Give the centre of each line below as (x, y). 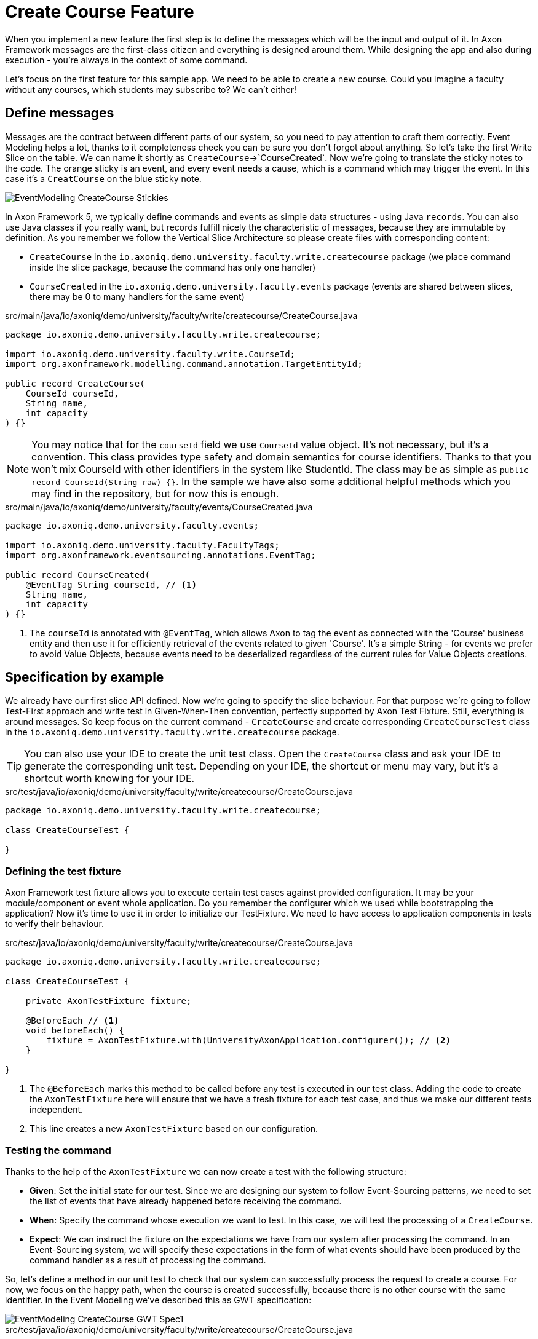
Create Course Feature (100, 12)
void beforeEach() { (75, 1031)
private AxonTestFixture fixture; (109, 1001)
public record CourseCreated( (78, 575)
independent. (57, 1110)
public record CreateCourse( (75, 383)
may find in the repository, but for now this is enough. (155, 493)
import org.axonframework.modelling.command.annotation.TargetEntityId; (184, 364)
